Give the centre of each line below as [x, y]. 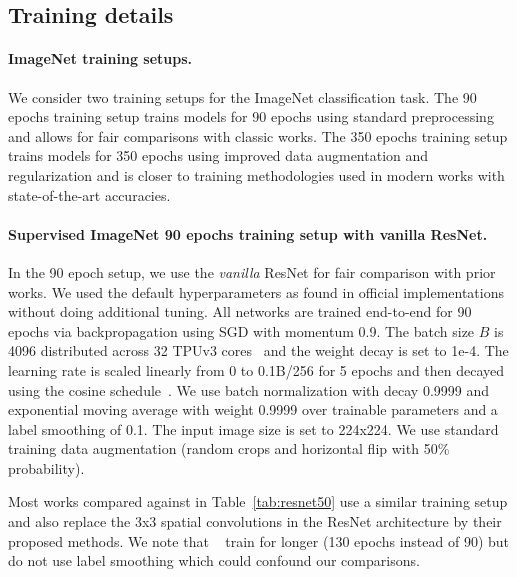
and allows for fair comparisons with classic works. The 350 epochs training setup [258, 135]
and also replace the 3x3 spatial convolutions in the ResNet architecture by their [255, 521]
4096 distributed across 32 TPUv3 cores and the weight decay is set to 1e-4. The [258, 350]
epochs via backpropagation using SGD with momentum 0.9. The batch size [241, 330]
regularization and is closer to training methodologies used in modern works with [256, 174]
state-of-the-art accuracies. [89, 194]
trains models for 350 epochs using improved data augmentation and [218, 155]
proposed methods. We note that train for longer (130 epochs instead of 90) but [259, 540]
